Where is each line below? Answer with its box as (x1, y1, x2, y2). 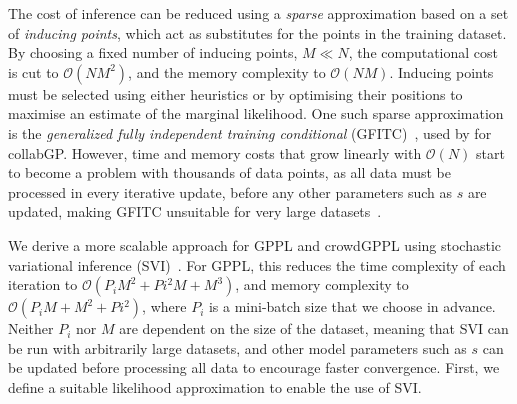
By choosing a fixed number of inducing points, (8, 42, 298, 63)
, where (142, 296, 187, 317)
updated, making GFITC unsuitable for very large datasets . (8, 201, 382, 222)
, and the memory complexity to (128, 61, 326, 82)
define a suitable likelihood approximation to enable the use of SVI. (8, 376, 422, 397)
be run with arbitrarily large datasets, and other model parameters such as (8, 337, 467, 358)
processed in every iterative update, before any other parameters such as (8, 181, 452, 202)
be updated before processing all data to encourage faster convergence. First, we (8, 357, 500, 378)
